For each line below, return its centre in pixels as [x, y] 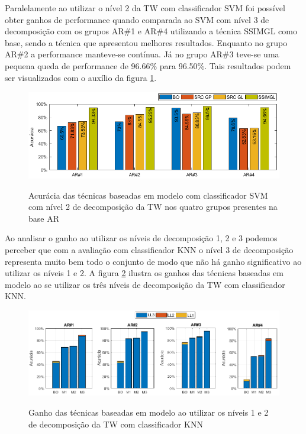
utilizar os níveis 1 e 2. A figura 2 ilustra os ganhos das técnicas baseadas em [144, 273]
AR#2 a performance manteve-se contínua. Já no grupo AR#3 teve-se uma [142, 54]
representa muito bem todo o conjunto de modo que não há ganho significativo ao [153, 261]
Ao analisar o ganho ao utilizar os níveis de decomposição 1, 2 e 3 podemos [141, 238]
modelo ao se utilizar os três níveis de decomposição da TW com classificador [145, 284]
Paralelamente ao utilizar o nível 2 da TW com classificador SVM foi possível [145, 8]
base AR [44, 218]
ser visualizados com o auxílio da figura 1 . [81, 77]
